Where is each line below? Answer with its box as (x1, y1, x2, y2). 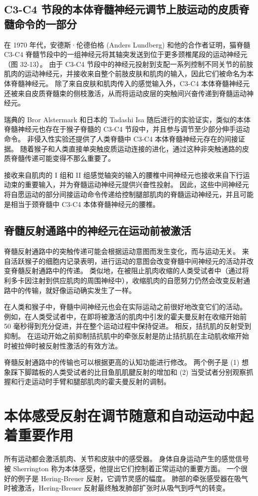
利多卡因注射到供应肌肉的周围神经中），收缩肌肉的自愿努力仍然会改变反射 (4, 275, 243, 286)
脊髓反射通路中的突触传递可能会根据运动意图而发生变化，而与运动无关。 (4, 246, 240, 256)
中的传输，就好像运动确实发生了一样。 (10, 285, 136, 295)
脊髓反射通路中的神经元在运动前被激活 (4, 223, 191, 238)
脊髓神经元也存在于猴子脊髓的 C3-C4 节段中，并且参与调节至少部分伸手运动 (4, 124, 250, 134)
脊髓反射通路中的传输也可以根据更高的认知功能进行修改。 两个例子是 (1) (4, 357, 240, 367)
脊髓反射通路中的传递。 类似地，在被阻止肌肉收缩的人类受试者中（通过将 (10, 265, 249, 276)
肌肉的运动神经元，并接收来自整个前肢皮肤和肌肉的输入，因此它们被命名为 (4, 68, 247, 79)
